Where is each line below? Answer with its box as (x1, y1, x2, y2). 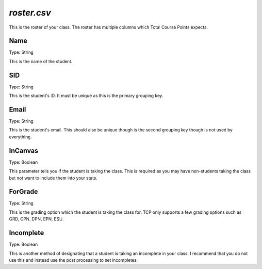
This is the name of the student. (9, 58, 73, 64)
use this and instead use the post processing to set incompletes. (9, 257, 138, 263)
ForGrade (9, 188, 38, 196)
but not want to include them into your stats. (9, 175, 98, 181)
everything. (9, 134, 32, 140)
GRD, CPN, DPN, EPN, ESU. (9, 216, 64, 222)
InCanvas (9, 146, 38, 155)
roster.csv (9, 7, 51, 18)
